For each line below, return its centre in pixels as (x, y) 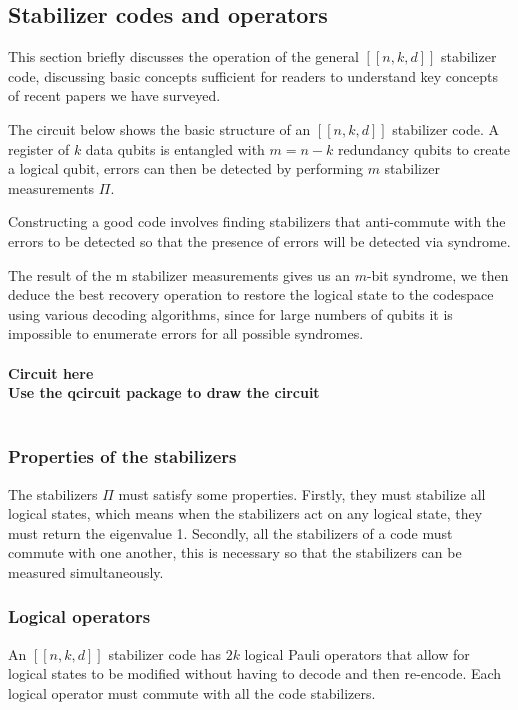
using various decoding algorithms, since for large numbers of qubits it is (230, 313)
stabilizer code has (164, 653)
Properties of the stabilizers (122, 456)
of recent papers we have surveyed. (114, 95)
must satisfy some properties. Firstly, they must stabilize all (302, 493)
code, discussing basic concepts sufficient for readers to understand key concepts (253, 75)
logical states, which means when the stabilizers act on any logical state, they (245, 513)
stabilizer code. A (445, 128)
